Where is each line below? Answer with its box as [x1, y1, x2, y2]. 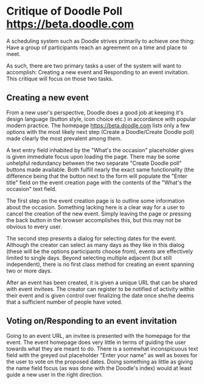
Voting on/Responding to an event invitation [6, 316, 177, 326]
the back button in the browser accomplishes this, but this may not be [6, 216, 181, 223]
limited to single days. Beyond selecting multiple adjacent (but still [6, 254, 172, 261]
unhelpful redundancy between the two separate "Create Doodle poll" [6, 159, 182, 167]
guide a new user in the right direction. [6, 371, 104, 378]
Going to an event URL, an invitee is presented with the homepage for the [6, 332, 191, 339]
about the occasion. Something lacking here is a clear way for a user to [6, 203, 185, 211]
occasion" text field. [6, 185, 57, 192]
